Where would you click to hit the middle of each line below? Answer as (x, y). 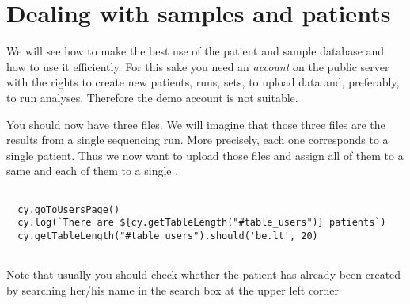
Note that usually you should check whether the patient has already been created (204, 274)
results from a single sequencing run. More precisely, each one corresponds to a (197, 140)
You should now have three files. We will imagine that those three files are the (196, 124)
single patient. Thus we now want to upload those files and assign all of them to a (205, 155)
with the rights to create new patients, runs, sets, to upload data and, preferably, (203, 82)
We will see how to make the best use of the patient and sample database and (196, 51)
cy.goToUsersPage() (69, 209)
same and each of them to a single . (93, 171)
